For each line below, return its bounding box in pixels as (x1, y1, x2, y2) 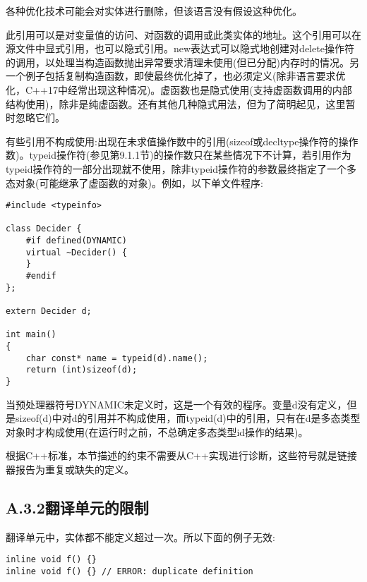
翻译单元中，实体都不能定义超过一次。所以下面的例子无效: (6, 529, 275, 544)
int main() (6, 329, 56, 340)
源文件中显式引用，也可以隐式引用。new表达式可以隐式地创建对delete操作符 (6, 41, 354, 56)
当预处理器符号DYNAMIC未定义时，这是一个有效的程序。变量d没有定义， (6, 396, 347, 411)
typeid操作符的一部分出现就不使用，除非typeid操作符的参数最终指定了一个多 (6, 161, 357, 176)
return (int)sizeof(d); (25, 365, 138, 375)
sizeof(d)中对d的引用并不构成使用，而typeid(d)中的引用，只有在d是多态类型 (15, 411, 361, 425)
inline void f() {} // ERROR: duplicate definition (6, 566, 253, 577)
